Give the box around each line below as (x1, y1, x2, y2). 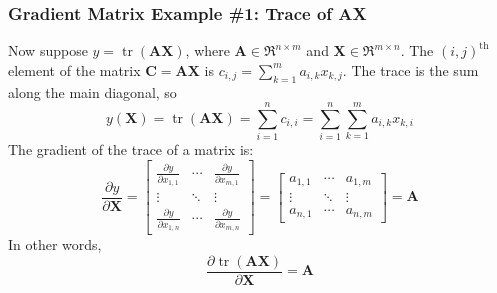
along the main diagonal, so (8, 81, 177, 102)
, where (185, 40, 230, 61)
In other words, (8, 234, 102, 255)
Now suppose (8, 40, 88, 61)
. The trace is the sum (342, 59, 479, 80)
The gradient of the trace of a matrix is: (8, 139, 254, 160)
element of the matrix (8, 59, 141, 80)
